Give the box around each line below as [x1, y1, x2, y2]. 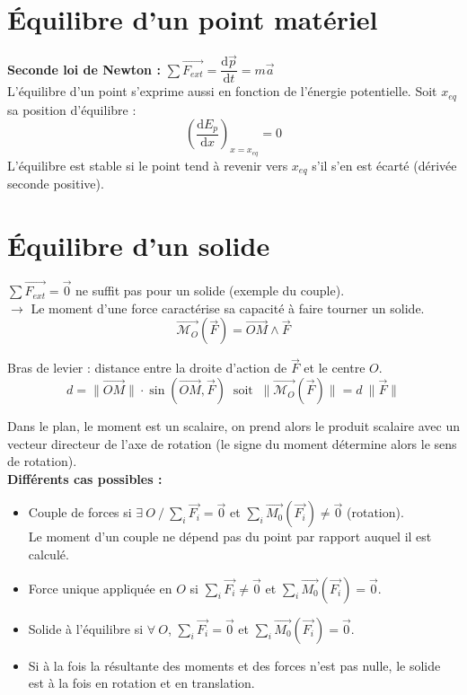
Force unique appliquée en [28, 578, 172, 597]
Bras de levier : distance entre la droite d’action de [7, 358, 287, 377]
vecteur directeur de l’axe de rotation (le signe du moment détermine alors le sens [7, 434, 457, 453]
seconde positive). [7, 174, 104, 193]
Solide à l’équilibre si [28, 619, 144, 638]
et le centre [304, 358, 366, 377]
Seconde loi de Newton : [7, 59, 161, 78]
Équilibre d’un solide [7, 226, 270, 263]
